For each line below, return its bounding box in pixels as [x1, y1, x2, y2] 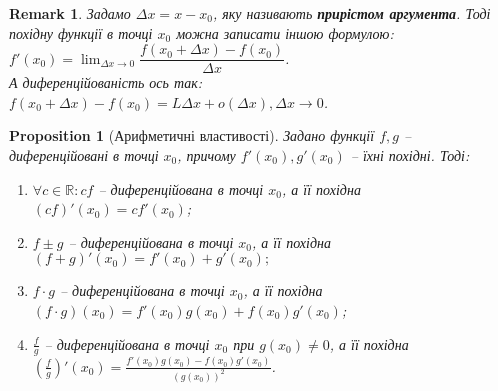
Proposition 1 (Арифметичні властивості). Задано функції [9, 125, 375, 146]
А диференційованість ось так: [9, 72, 203, 93]
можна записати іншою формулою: [176, 22, 394, 43]
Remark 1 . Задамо [9, 3, 131, 23]
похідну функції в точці [9, 22, 153, 43]
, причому [177, 145, 236, 166]
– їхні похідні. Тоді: [350, 145, 470, 166]
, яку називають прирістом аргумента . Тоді [212, 3, 491, 23]
